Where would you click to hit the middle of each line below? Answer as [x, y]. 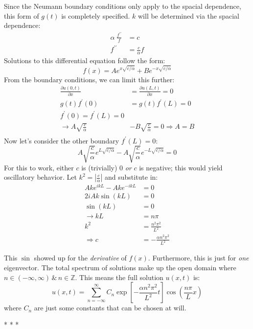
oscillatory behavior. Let [40, 177]
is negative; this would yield [181, 167]
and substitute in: [131, 177]
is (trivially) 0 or [106, 167]
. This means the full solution [119, 277]
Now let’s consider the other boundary [62, 140]
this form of [22, 15]
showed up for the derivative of [80, 258]
